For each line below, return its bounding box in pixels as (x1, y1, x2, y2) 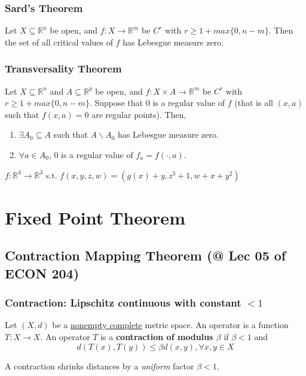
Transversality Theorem (5, 61, 122, 76)
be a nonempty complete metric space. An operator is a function (52, 319, 289, 331)
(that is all (234, 96, 273, 109)
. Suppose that (89, 96, 143, 109)
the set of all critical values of (5, 35, 114, 48)
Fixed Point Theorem (5, 205, 185, 229)
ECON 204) (5, 263, 79, 282)
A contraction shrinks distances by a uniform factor (5, 359, 194, 372)
